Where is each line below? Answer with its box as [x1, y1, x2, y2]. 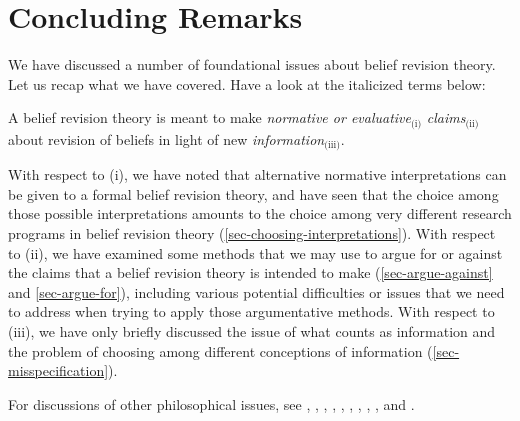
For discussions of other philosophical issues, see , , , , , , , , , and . [8, 393, 415, 414]
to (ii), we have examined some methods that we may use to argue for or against [8, 242, 503, 263]
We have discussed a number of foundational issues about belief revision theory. [8, 54, 496, 75]
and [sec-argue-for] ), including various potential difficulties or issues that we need [8, 281, 505, 302]
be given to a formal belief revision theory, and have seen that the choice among [8, 183, 499, 204]
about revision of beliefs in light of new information [8, 128, 325, 149]
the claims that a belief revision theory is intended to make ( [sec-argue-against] [8, 262, 493, 283]
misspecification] [8, 360, 109, 381]
